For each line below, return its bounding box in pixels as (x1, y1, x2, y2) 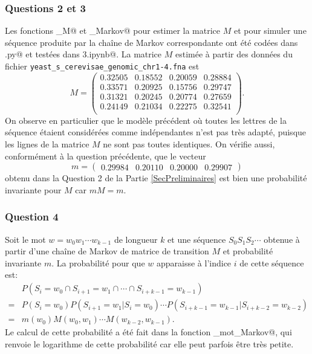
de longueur (114, 233, 158, 245)
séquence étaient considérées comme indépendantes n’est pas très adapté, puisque (5, 126, 307, 138)
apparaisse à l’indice (156, 256, 232, 269)
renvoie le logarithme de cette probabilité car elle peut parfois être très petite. (5, 337, 294, 350)
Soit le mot (5, 233, 46, 245)
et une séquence (167, 233, 226, 245)
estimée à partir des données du (175, 48, 293, 60)
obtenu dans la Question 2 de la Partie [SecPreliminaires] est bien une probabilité (5, 172, 307, 184)
